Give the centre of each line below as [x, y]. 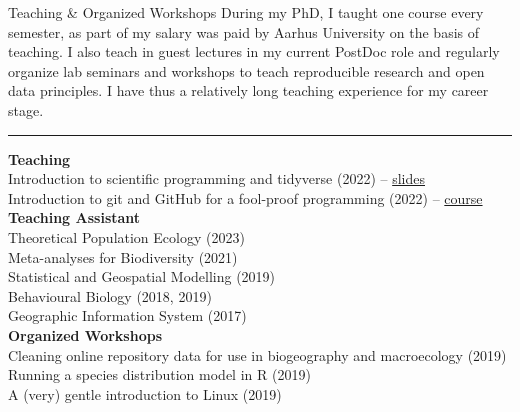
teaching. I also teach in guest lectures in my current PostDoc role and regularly [254, 51]
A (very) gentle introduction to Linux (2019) [145, 393]
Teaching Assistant [74, 217]
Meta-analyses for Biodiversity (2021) [123, 256]
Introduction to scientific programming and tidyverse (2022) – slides [216, 178]
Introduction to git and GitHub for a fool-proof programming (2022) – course [245, 197]
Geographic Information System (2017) [127, 315]
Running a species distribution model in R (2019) [159, 374]
